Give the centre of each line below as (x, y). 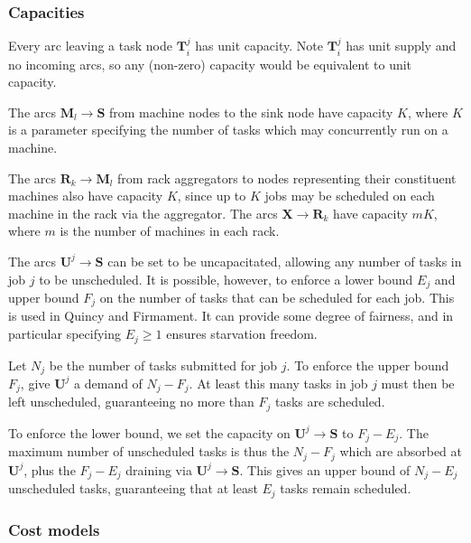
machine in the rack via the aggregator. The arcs (143, 213)
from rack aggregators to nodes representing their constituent (287, 178)
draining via (159, 469)
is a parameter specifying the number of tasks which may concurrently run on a (228, 130)
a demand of (108, 383)
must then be (418, 383)
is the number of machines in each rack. (170, 231)
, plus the (50, 469)
